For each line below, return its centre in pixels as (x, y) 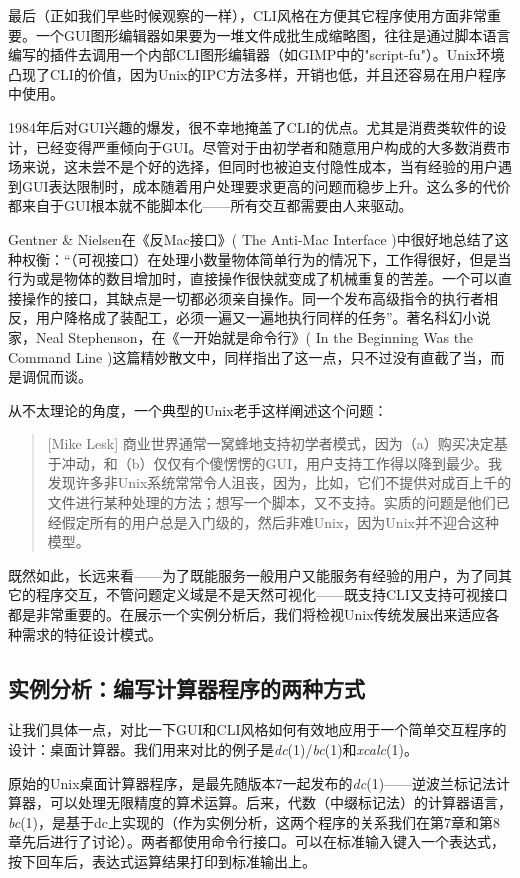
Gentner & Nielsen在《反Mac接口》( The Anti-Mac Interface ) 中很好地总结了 (251, 238)
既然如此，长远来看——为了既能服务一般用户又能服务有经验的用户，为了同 (253, 574)
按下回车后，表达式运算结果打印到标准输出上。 (162, 860)
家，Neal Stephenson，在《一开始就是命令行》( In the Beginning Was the (241, 336)
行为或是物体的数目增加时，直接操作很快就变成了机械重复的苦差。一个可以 (253, 278)
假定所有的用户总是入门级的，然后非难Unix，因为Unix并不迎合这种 (280, 521)
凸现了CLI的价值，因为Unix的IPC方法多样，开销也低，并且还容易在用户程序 (257, 73)
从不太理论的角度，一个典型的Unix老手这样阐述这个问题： (198, 409)
